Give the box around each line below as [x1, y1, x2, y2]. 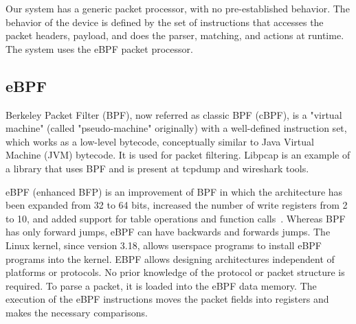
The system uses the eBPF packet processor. [5, 41, 193, 56]
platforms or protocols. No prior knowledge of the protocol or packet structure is [5, 265, 345, 279]
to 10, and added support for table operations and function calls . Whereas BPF [5, 211, 346, 225]
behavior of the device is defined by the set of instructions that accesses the [5, 14, 324, 29]
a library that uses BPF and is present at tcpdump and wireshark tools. [5, 161, 309, 175]
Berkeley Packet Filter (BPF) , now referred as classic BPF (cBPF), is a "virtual [5, 107, 342, 121]
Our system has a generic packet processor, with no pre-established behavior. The [5, 1, 350, 15]
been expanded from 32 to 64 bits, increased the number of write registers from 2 [5, 198, 348, 212]
